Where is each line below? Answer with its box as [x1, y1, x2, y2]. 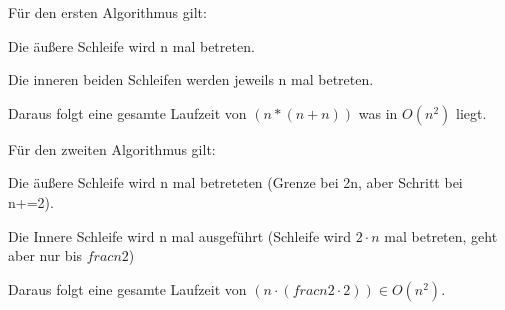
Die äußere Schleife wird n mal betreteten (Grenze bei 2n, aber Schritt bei [8, 172, 463, 193]
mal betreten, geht [384, 225, 498, 246]
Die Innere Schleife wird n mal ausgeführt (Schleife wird [8, 225, 352, 246]
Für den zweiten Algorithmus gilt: [8, 138, 216, 159]
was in [358, 102, 398, 123]
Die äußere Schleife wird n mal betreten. [8, 35, 255, 56]
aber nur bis [8, 245, 83, 266]
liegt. [455, 102, 487, 123]
